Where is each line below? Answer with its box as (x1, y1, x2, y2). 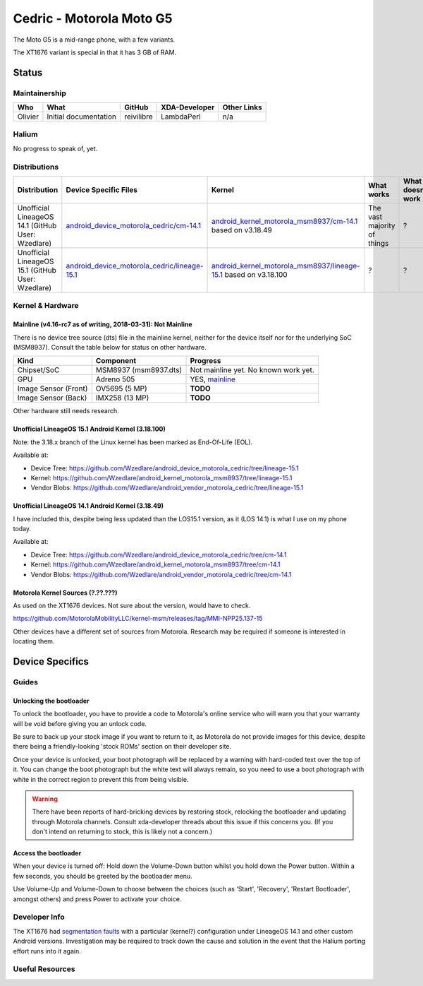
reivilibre (124, 112, 153, 121)
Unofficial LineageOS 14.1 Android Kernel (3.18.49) (13, 501, 164, 510)
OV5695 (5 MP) (95, 384, 147, 393)
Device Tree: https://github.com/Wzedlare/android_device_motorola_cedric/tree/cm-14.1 (30, 550, 287, 559)
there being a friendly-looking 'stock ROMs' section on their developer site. (13, 742, 232, 751)
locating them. (13, 637, 55, 646)
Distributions (13, 162, 59, 172)
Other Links (222, 102, 262, 112)
